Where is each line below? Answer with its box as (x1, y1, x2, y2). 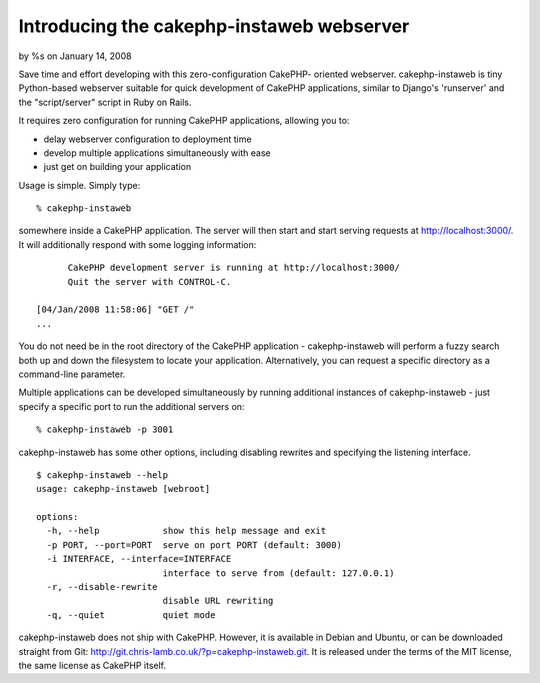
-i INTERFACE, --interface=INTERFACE (46, 553, 232, 565)
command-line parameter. (18, 368, 126, 380)
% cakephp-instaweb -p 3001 (36, 424, 174, 435)
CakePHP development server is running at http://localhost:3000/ (67, 262, 400, 274)
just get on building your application (43, 161, 192, 173)
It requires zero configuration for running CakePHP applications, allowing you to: (18, 115, 350, 127)
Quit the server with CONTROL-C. (67, 276, 232, 287)
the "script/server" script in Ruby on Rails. (18, 96, 192, 108)
